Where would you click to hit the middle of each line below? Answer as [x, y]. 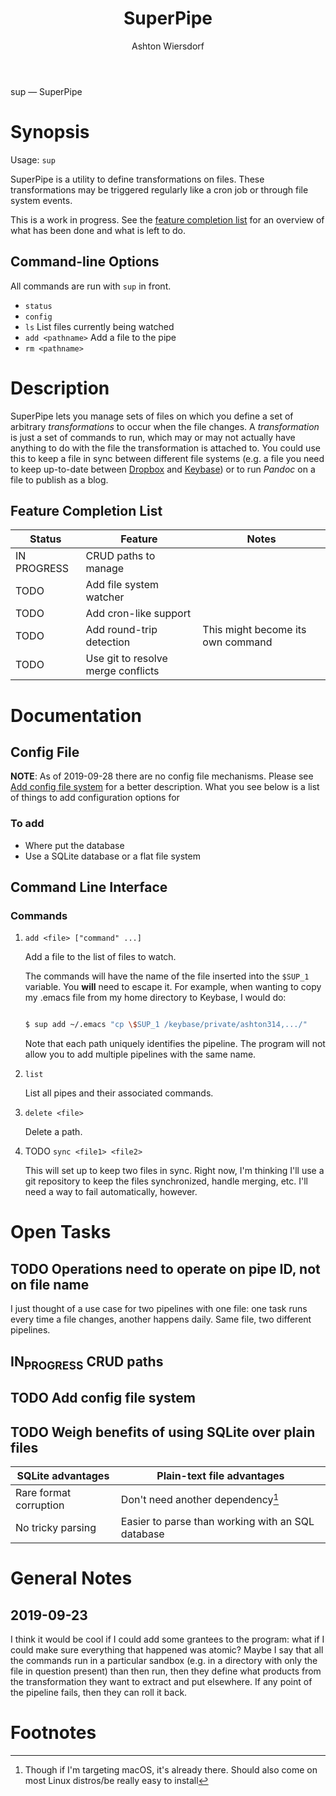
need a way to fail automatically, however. [111, 1192]
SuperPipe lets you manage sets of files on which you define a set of [152, 416]
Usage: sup [33, 159]
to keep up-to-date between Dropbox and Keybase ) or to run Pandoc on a [163, 469]
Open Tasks [61, 1232]
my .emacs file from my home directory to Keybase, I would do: [155, 998]
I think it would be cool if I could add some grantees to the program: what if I [167, 1639]
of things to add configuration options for [95, 798]
